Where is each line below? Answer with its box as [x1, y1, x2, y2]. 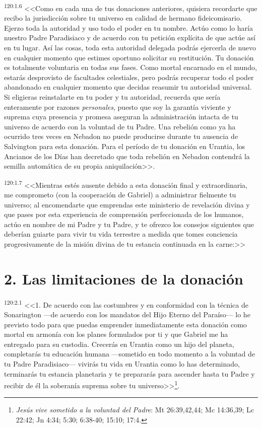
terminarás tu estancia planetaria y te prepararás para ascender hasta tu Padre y [4, 368, 255, 379]
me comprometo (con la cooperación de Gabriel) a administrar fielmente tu [4, 189, 236, 199]
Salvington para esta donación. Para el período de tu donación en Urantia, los [4, 140, 245, 151]
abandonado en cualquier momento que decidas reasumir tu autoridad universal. [4, 82, 252, 92]
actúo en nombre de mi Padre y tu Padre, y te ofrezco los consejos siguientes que [4, 219, 254, 229]
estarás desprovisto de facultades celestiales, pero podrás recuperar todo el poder [4, 72, 254, 82]
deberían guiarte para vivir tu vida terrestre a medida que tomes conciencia [4, 229, 238, 239]
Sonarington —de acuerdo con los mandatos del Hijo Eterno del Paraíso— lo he [4, 309, 250, 319]
